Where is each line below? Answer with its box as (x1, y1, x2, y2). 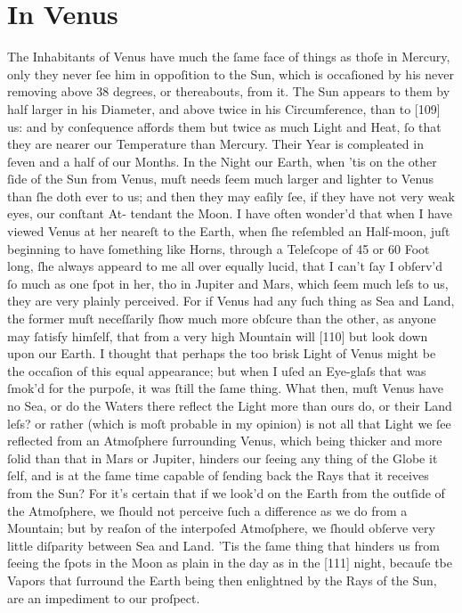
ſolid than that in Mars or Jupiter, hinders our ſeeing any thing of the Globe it (7, 448, 438, 467)
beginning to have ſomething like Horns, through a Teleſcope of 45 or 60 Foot (7, 239, 430, 257)
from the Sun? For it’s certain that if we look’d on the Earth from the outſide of (7, 483, 445, 502)
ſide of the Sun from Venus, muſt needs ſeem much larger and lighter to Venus (7, 169, 434, 188)
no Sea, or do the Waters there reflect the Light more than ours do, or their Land (7, 396, 452, 414)
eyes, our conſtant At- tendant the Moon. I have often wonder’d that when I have (7, 204, 452, 223)
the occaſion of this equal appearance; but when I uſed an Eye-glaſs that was (7, 361, 426, 380)
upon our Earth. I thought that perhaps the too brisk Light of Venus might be (7, 344, 436, 363)
